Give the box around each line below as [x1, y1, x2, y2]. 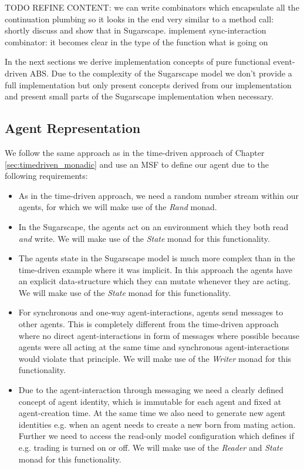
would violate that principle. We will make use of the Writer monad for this [18, 352, 292, 364]
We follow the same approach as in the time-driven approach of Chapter [5, 146, 265, 158]
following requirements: [5, 169, 88, 182]
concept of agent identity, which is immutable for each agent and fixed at [18, 395, 282, 407]
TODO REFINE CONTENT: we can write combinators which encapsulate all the [5, 1, 299, 13]
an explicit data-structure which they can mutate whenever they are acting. [18, 275, 291, 287]
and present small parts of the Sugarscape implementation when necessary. [5, 90, 273, 102]
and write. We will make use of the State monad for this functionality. [18, 232, 270, 244]
